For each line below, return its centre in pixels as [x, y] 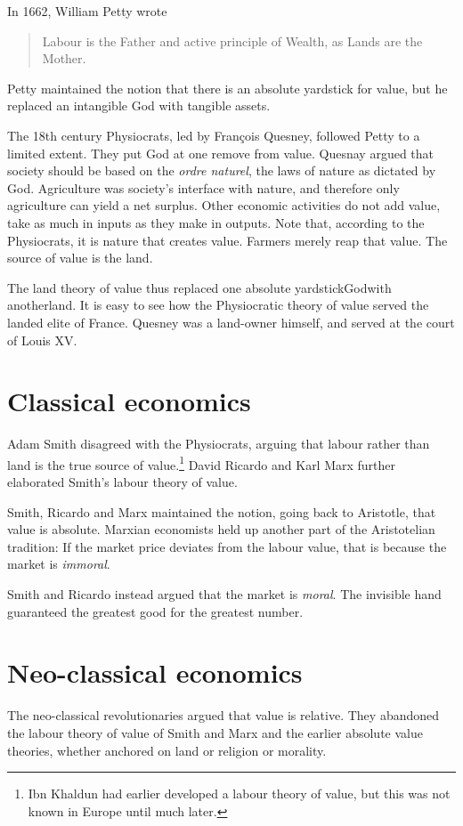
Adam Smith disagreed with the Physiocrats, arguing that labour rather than [219, 444]
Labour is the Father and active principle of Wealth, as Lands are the [232, 40]
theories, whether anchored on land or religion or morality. [167, 750]
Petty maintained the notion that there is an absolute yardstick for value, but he [227, 88]
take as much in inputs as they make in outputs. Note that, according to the [216, 222]
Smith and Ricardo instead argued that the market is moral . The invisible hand [224, 594]
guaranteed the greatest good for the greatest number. [155, 611]
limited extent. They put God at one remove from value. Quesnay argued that [221, 153]
